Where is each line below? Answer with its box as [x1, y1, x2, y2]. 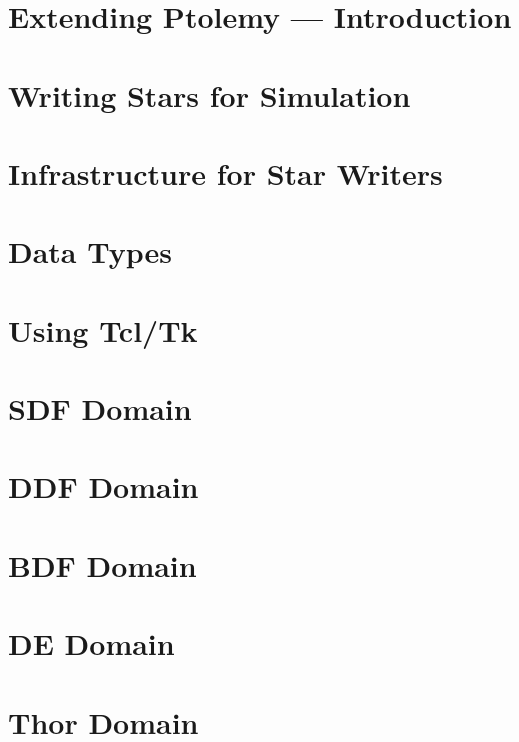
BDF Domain [8, 544, 197, 585]
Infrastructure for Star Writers [8, 152, 443, 193]
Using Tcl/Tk [8, 309, 198, 350]
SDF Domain [8, 388, 192, 429]
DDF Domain [8, 466, 199, 507]
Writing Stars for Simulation [8, 74, 411, 115]
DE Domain [8, 623, 175, 664]
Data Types [8, 231, 172, 272]
